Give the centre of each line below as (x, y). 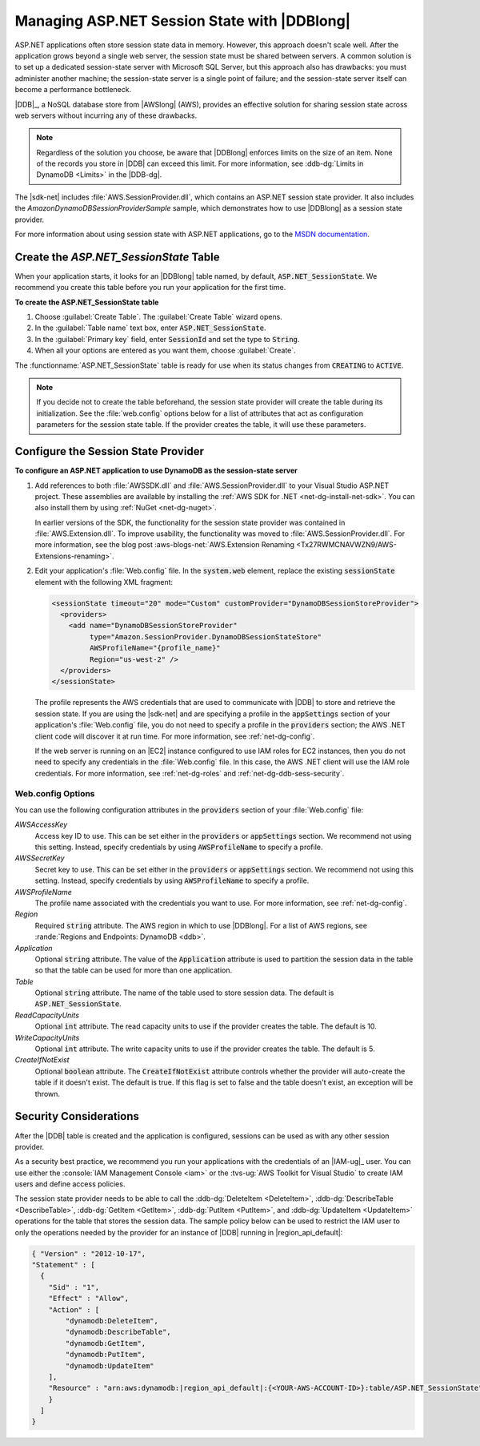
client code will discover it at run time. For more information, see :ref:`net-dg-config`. (175, 736)
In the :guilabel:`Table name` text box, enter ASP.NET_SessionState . (150, 328)
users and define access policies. (70, 1184)
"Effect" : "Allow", (89, 1299)
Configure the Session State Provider (109, 451)
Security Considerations (77, 1116)
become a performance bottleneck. (73, 90)
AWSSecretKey (40, 858)
